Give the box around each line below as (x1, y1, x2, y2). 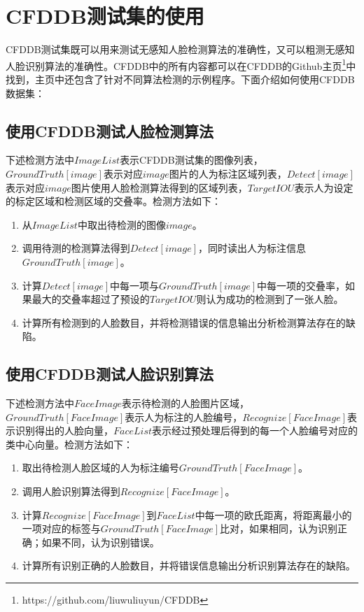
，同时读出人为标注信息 (198, 241, 307, 255)
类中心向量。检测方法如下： (6, 436, 133, 451)
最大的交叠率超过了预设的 (31, 292, 150, 306)
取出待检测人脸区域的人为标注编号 (22, 460, 179, 475)
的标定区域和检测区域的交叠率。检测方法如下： (6, 194, 221, 208)
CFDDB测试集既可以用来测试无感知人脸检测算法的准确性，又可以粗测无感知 (6, 42, 355, 57)
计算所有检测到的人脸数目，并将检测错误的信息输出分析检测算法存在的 (22, 315, 346, 329)
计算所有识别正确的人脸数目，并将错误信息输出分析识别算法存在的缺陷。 (22, 558, 356, 573)
